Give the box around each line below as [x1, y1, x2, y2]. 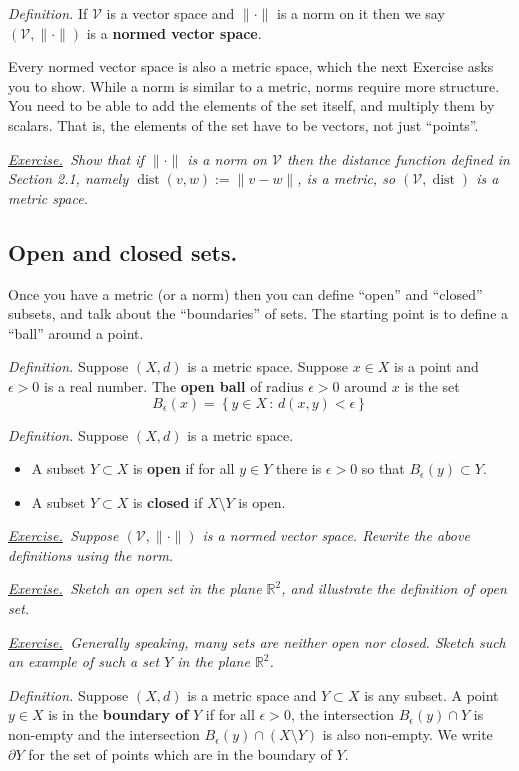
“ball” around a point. [8, 322, 144, 343]
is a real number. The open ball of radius [44, 375, 304, 396]
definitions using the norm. [8, 544, 174, 565]
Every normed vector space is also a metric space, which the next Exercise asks [8, 56, 494, 77]
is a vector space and [106, 3, 235, 23]
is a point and [394, 356, 479, 377]
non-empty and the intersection [8, 724, 200, 745]
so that [361, 458, 405, 479]
